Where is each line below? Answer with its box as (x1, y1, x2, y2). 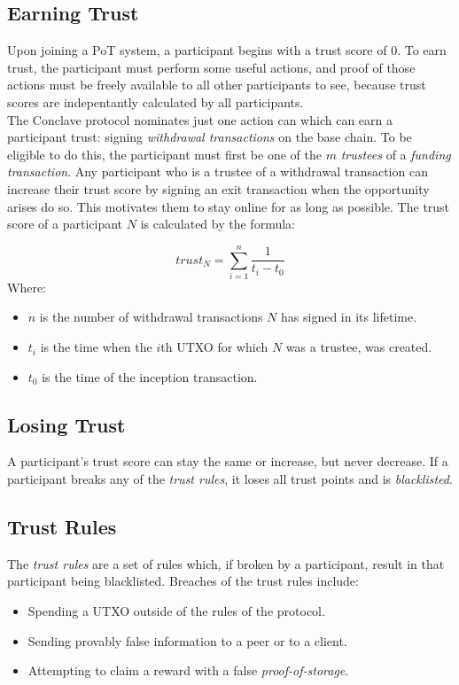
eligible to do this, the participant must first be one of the (7, 144, 322, 163)
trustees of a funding (340, 144, 451, 163)
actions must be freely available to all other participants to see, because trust (7, 75, 426, 94)
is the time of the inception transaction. (42, 367, 258, 385)
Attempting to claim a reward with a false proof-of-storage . (27, 661, 349, 680)
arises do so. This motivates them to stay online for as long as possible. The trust (7, 197, 450, 215)
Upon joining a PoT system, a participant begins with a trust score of (7, 41, 387, 59)
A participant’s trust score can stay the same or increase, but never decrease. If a (7, 452, 448, 471)
